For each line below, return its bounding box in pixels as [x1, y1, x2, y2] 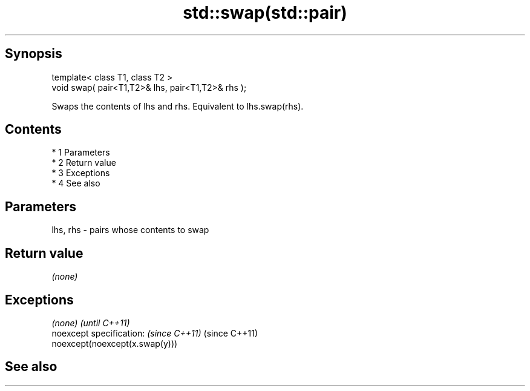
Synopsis [5, 46, 62, 62]
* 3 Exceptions [51, 168, 110, 179]
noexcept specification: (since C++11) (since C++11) [51, 327, 258, 338]
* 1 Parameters [51, 147, 110, 158]
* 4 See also [51, 178, 100, 189]
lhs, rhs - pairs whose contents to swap [51, 225, 209, 235]
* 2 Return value [51, 157, 116, 168]
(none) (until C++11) [51, 317, 130, 328]
